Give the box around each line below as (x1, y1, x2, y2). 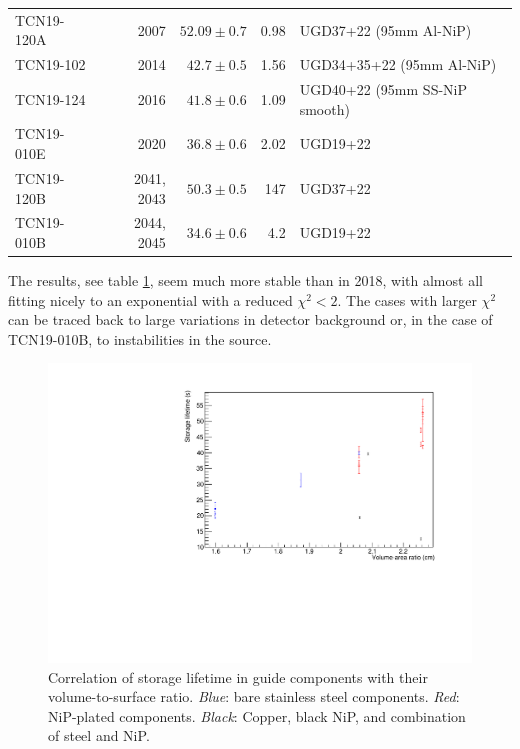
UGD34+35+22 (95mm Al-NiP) (299, 54, 497, 75)
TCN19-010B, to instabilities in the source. (8, 328, 272, 349)
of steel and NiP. (48, 725, 150, 746)
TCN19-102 (15, 54, 86, 75)
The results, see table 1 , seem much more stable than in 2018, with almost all (8, 270, 483, 291)
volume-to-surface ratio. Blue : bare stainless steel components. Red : (48, 686, 460, 707)
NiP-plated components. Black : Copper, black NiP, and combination (48, 705, 466, 726)
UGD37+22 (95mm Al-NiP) (299, 19, 472, 40)
